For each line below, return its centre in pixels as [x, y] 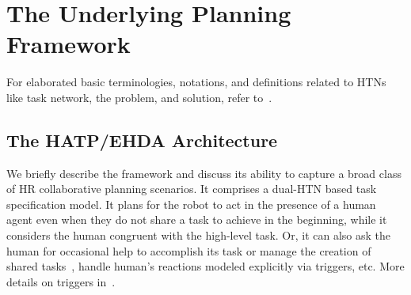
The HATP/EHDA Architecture [142, 140]
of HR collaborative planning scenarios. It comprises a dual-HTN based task [192, 189]
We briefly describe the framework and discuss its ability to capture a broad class [204, 173]
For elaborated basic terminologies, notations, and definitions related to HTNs [196, 82]
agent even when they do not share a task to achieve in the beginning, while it [197, 219]
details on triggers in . [61, 281]
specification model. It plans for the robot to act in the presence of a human [191, 204]
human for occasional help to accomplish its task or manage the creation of [189, 250]
